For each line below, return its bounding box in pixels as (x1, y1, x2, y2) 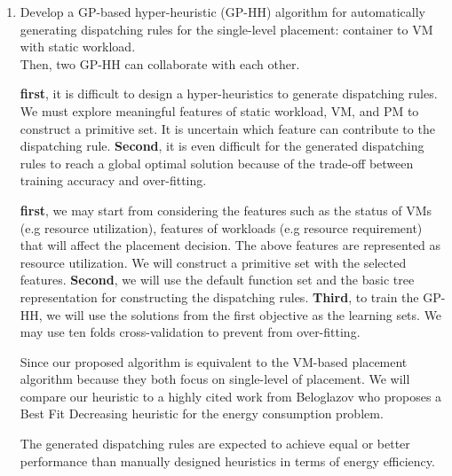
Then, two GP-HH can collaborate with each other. (20, 54, 300, 73)
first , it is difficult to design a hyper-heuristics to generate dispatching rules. (20, 84, 438, 103)
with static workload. (20, 37, 136, 56)
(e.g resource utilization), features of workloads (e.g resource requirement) (20, 218, 423, 237)
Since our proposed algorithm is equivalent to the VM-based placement (20, 352, 408, 371)
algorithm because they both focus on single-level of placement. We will (20, 370, 410, 388)
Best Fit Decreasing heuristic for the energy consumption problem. (20, 404, 384, 423)
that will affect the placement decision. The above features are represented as (20, 236, 441, 254)
